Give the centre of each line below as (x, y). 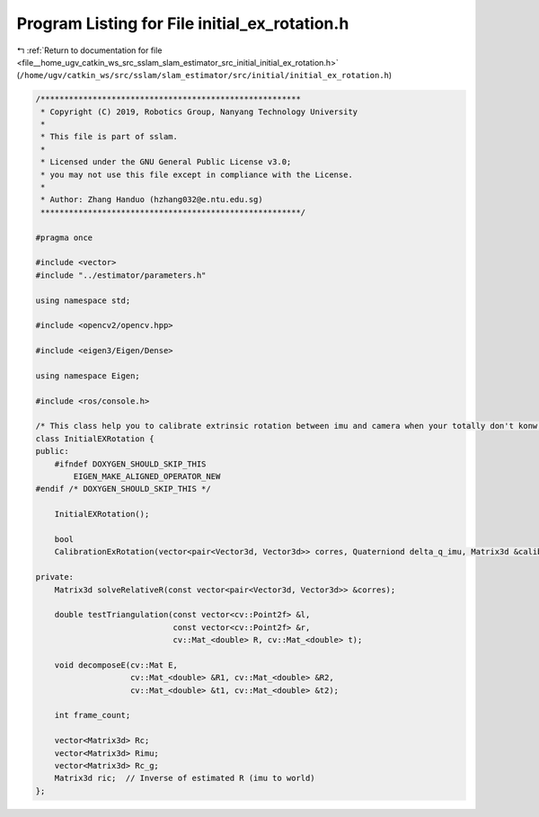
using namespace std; (83, 300)
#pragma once (64, 237)
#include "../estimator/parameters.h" (121, 275)
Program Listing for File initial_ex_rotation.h (183, 23)
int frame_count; (93, 715)
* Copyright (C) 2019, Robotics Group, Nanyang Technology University (199, 111)
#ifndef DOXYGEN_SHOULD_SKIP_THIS (130, 464)
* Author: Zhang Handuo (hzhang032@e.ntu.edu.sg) (152, 200)
